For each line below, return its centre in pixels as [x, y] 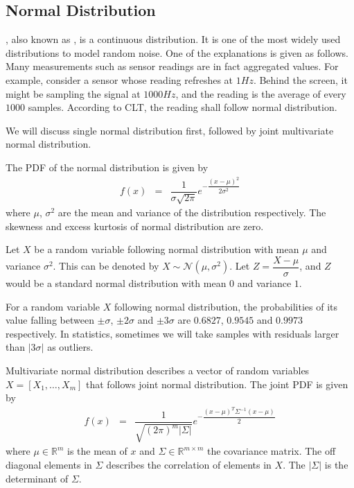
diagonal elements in [49, 464]
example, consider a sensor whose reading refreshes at [120, 79]
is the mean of [97, 451]
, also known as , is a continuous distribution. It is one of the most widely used [173, 39]
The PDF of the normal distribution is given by [107, 167]
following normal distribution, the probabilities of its [226, 306]
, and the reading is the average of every [261, 93]
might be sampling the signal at [73, 93]
